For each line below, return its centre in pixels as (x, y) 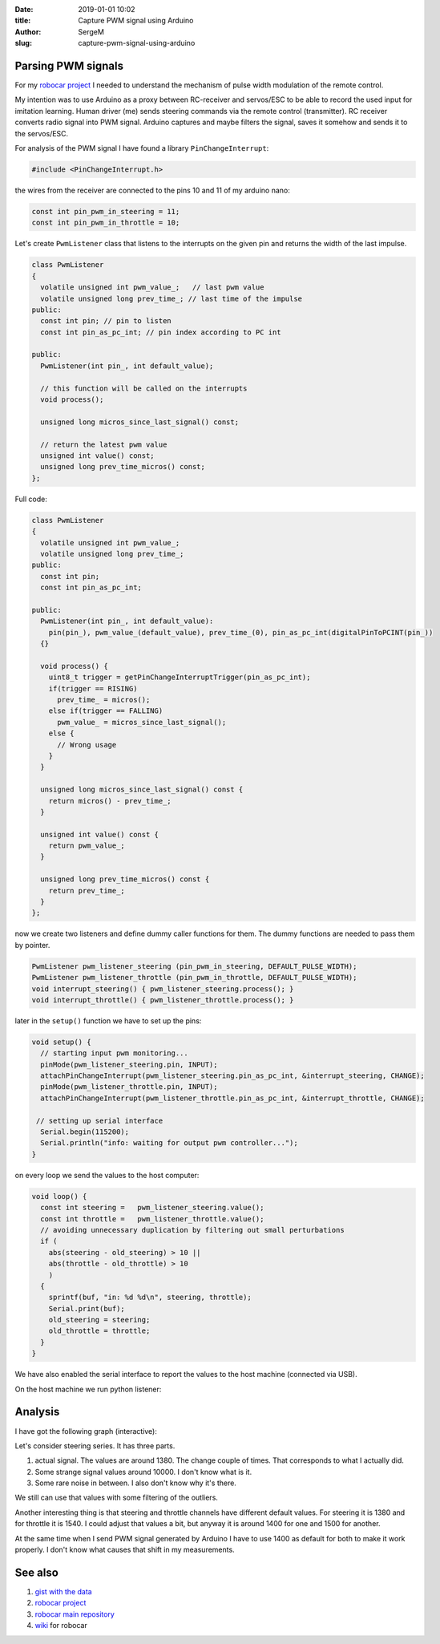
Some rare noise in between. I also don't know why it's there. (135, 1483)
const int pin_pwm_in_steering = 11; (106, 211)
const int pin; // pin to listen (106, 321)
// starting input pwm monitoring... (114, 1053)
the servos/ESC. (42, 133)
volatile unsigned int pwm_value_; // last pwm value (152, 287)
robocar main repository (75, 1614)
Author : (28, 31)
